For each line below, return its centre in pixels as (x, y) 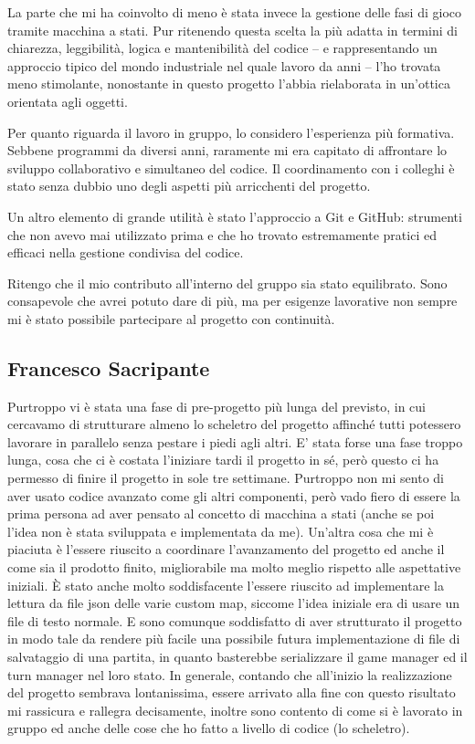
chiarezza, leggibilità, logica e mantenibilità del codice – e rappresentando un (222, 48)
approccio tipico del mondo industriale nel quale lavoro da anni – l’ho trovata (224, 65)
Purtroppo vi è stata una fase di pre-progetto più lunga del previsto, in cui (217, 406)
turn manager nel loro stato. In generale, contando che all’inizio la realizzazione (230, 674)
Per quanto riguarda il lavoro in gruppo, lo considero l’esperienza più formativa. (231, 132)
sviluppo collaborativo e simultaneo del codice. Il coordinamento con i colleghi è (231, 168)
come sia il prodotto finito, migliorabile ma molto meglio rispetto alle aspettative (234, 567)
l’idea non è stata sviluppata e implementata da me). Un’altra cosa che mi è (221, 531)
